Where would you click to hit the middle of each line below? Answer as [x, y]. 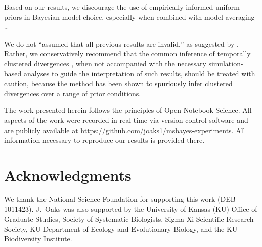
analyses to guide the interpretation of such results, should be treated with [139, 73]
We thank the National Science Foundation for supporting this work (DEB [120, 199]
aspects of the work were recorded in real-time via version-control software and [126, 120]
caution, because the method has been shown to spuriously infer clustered [118, 83]
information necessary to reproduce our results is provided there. [104, 140]
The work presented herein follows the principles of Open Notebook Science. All [128, 110]
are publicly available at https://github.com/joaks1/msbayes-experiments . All [125, 130]
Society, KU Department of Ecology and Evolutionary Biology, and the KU [121, 229]
